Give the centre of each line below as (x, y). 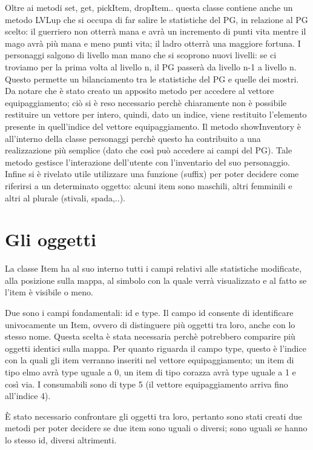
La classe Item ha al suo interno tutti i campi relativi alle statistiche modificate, (153, 268)
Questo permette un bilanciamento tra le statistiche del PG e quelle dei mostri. (152, 79)
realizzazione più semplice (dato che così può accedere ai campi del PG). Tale (149, 150)
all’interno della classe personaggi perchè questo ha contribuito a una (133, 138)
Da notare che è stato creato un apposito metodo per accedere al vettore (140, 91)
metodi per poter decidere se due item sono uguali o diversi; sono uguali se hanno (156, 428)
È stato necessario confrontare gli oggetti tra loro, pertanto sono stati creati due (153, 416)
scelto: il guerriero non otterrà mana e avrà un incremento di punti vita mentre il (156, 31)
